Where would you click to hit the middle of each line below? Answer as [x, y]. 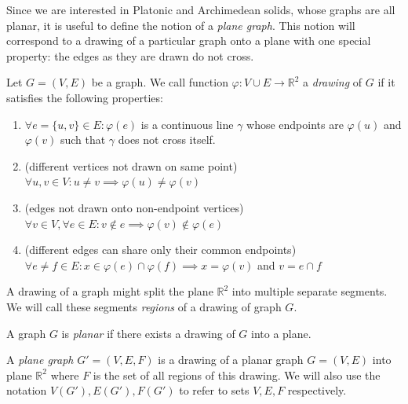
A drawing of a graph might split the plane [110, 291]
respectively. [317, 390]
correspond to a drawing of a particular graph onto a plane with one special [189, 40]
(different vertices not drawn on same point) [131, 165]
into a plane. [281, 333]
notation [27, 390]
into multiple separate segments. [310, 291]
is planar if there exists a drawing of [148, 333]
